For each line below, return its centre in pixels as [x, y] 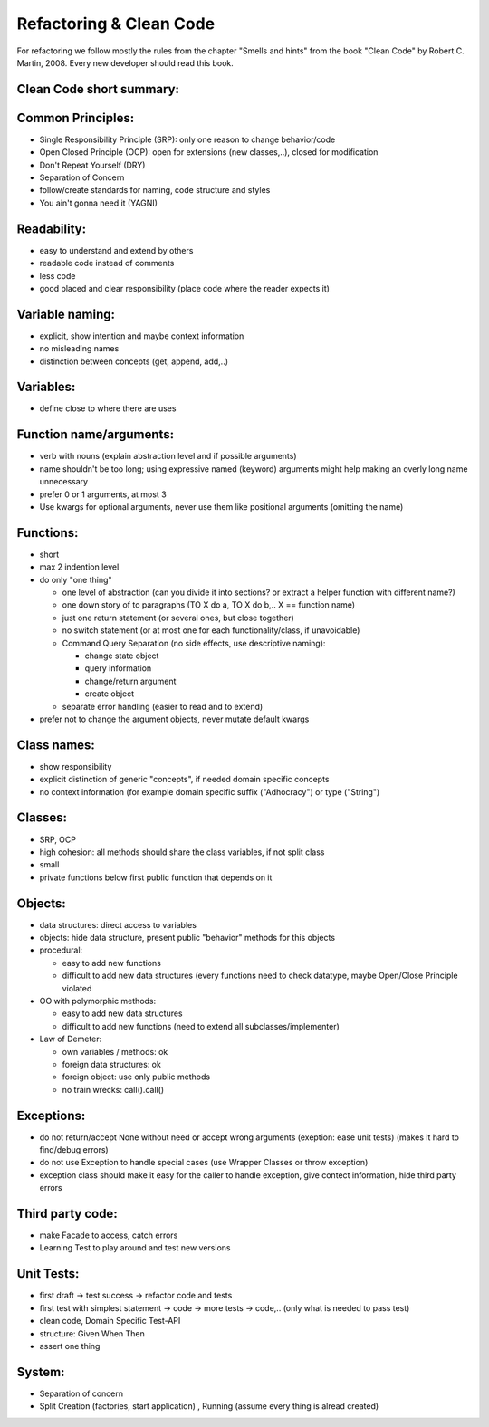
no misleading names [79, 349]
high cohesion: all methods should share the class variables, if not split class [182, 852]
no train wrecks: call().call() [113, 1089]
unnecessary [64, 482]
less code [58, 275]
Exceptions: [51, 1115]
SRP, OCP [58, 839]
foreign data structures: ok [112, 1064]
